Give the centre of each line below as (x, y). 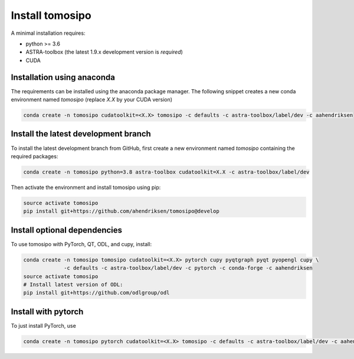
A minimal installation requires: (48, 33)
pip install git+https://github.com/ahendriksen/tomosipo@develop (121, 211)
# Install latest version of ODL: (73, 284)
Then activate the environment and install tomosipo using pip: (86, 187)
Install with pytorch (47, 311)
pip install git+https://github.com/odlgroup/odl (96, 293)
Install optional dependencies (67, 230)
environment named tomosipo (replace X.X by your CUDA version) (92, 100)
